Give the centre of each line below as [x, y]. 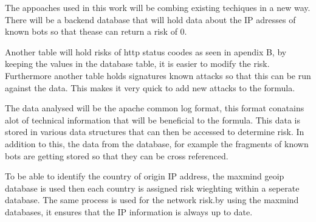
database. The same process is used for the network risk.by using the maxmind [152, 200]
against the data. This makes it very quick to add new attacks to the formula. [150, 87]
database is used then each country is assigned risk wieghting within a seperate [152, 188]
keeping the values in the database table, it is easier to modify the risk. [137, 64]
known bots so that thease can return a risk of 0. [96, 31]
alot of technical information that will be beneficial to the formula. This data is [153, 120]
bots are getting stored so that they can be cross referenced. [117, 155]
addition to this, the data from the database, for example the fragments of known [157, 143]
